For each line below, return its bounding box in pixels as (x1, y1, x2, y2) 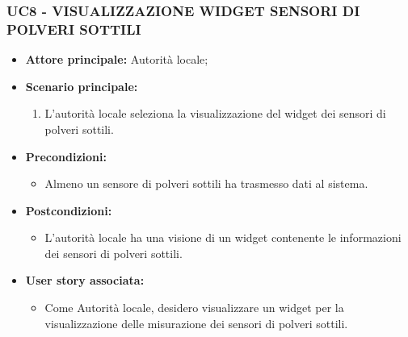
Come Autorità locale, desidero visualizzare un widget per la (44, 299, 344, 316)
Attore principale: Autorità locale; (25, 51, 208, 68)
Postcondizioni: (25, 202, 112, 218)
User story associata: (25, 272, 145, 289)
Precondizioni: (25, 148, 107, 164)
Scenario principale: (25, 77, 138, 94)
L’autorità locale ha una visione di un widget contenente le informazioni (44, 229, 402, 246)
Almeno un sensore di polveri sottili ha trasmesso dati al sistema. (44, 175, 368, 192)
